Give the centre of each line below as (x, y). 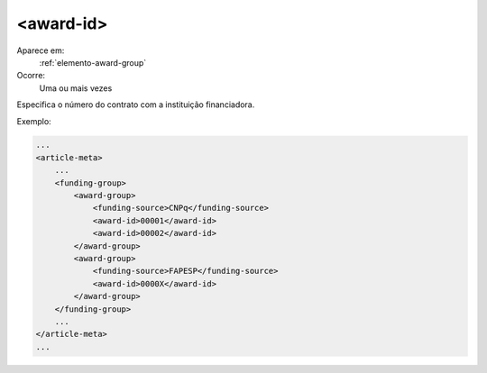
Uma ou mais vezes (76, 88)
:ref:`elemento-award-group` (93, 62)
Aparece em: (41, 50)
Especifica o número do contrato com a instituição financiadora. (136, 105)
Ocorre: (31, 76)
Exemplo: (34, 121)
